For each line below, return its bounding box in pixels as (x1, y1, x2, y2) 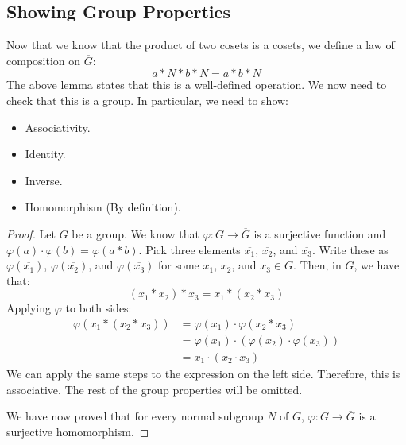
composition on (6, 52, 81, 68)
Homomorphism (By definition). (25, 199, 181, 215)
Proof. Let (6, 225, 56, 242)
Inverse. (25, 172, 63, 188)
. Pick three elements (138, 241, 241, 257)
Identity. (25, 145, 66, 162)
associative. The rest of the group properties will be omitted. (6, 381, 303, 397)
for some (158, 257, 199, 273)
